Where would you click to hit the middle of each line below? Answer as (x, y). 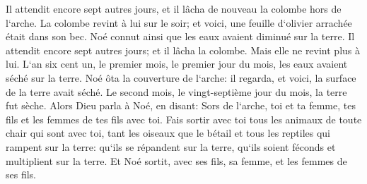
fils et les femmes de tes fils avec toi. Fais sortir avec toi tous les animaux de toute (184, 119)
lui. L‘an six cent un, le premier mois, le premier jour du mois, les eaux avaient (177, 64)
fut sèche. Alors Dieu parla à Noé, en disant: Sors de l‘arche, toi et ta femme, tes (181, 105)
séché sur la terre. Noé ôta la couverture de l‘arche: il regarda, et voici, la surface (181, 77)
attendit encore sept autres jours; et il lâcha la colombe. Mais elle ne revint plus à (183, 50)
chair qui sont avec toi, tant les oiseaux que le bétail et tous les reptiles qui (168, 133)
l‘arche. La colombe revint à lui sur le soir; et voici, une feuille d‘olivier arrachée (179, 22)
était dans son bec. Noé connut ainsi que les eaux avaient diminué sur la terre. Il (180, 36)
